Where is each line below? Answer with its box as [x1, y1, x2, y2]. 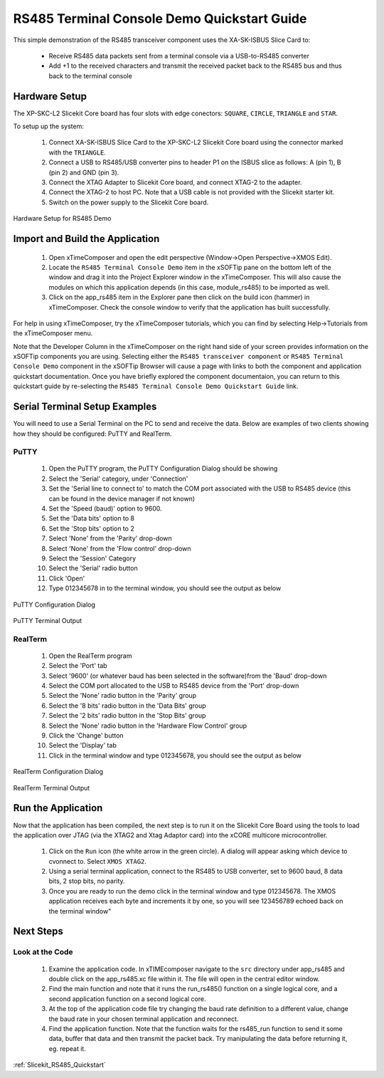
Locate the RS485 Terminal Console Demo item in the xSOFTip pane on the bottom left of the [48, 263, 332, 271]
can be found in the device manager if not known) [48, 494, 196, 503]
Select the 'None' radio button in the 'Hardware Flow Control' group [48, 721, 247, 730]
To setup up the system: [13, 122, 85, 131]
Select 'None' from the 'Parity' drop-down [48, 534, 172, 543]
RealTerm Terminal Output [13, 783, 90, 792]
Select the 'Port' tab [48, 661, 107, 670]
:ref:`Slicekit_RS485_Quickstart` [13, 1061, 106, 1069]
